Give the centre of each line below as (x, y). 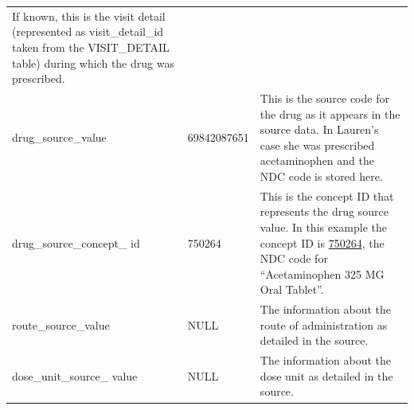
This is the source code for (324, 98)
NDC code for (294, 258)
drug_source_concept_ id (76, 242)
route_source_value (61, 324)
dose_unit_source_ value (75, 375)
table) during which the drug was (93, 62)
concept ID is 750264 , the (322, 242)
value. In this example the (323, 226)
